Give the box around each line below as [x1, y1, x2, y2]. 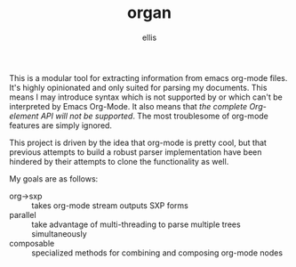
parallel [9, 209, 37, 220]
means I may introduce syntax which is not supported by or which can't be [9, 92, 283, 102]
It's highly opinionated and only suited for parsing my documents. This [9, 82, 268, 93]
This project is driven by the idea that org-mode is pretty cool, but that [9, 137, 267, 148]
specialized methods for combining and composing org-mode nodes [31, 247, 283, 258]
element [9, 110, 39, 121]
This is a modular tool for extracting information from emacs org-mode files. [9, 72, 288, 83]
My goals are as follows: [9, 173, 99, 184]
